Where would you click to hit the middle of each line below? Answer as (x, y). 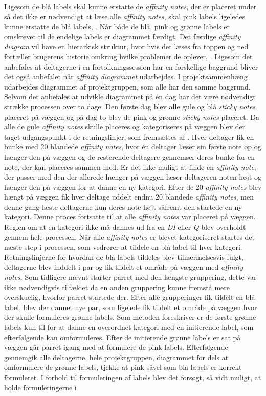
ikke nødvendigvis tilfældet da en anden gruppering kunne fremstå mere (117, 287)
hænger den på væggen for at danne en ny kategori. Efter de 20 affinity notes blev (133, 186)
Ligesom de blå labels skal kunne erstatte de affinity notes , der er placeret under (130, 6)
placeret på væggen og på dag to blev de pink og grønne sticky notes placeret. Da (132, 116)
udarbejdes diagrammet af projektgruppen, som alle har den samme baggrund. (127, 86)
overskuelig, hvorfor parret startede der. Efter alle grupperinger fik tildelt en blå (130, 297)
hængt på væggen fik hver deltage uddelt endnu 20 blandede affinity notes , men (129, 197)
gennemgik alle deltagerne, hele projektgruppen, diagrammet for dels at (116, 357)
